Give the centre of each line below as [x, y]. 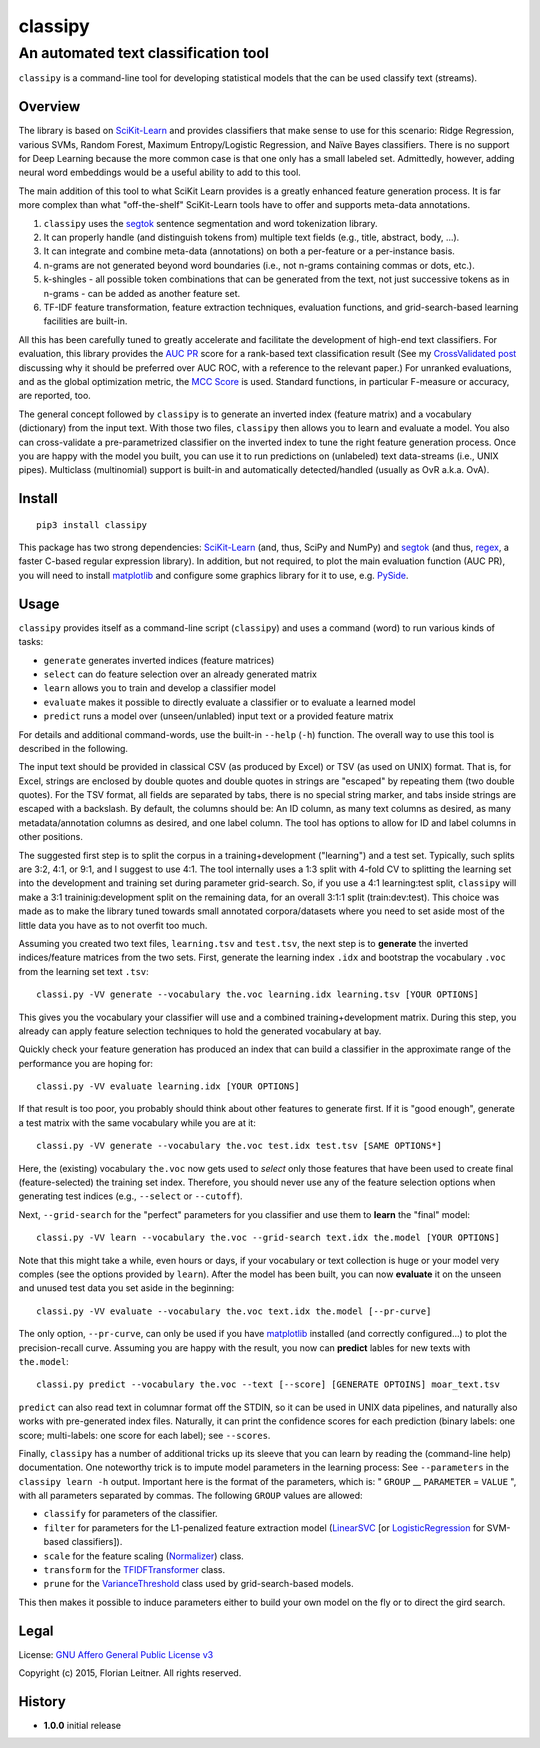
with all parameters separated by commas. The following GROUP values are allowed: [190, 1496]
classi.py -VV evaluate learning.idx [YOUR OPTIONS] [168, 1086]
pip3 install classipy [92, 524]
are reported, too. [55, 396]
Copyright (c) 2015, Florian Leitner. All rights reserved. [130, 1673]
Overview [49, 106]
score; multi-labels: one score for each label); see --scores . [144, 1435]
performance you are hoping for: [86, 1063]
